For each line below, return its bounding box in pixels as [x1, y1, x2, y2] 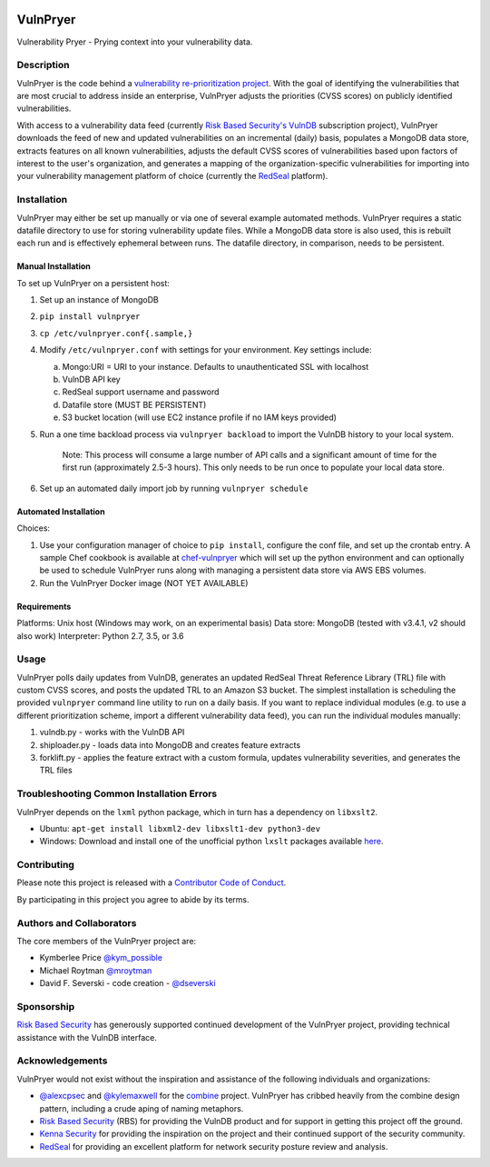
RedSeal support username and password [62, 386, 220, 397]
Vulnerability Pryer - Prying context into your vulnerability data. [16, 36, 253, 47]
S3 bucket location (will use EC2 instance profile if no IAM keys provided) [62, 412, 338, 423]
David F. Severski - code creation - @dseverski [39, 978, 217, 989]
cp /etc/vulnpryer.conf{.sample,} [39, 328, 193, 338]
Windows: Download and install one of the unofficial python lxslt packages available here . [39, 836, 384, 847]
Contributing [16, 859, 74, 872]
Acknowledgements [16, 1054, 108, 1067]
